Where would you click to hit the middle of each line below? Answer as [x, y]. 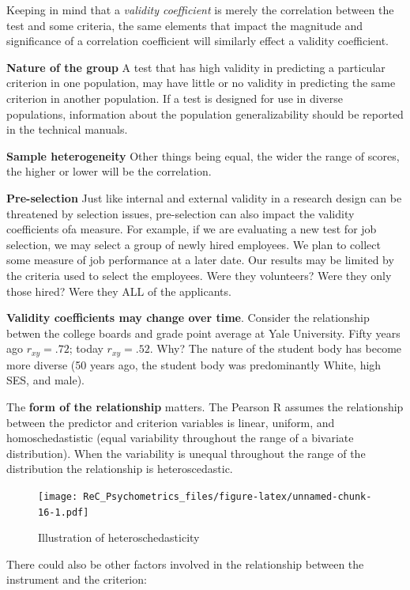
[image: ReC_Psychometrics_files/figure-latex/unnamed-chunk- [205, 496]
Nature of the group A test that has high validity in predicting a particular [196, 67]
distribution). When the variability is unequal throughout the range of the [186, 453]
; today [86, 348]
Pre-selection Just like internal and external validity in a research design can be [204, 197]
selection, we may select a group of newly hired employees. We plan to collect [194, 244]
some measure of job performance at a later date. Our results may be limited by [200, 260]
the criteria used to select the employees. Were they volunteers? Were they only [199, 275]
